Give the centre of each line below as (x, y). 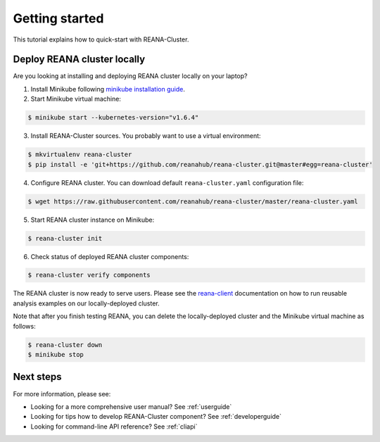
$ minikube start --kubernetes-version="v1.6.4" (113, 118)
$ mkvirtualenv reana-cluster (80, 154)
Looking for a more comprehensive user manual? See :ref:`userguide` (131, 406)
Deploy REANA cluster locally (79, 59)
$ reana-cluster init (65, 238)
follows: (24, 326)
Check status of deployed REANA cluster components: (110, 256)
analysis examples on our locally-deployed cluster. (86, 303)
